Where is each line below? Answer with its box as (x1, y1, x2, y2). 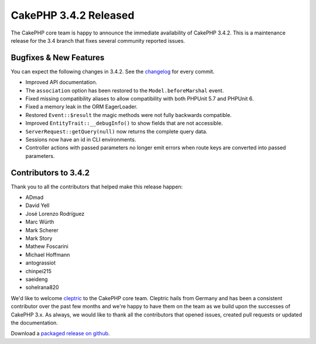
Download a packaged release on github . (11, 330, 111, 337)
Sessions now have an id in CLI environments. (25, 136, 136, 143)
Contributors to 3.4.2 (11, 167, 90, 178)
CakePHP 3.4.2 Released (11, 9, 135, 22)
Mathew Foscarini (25, 243, 68, 250)
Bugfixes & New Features (11, 53, 105, 63)
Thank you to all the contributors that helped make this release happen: (11, 183, 183, 190)
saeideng (25, 276, 48, 283)
